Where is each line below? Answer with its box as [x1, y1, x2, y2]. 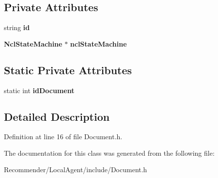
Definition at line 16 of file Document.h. [4, 131, 123, 142]
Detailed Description [4, 109, 110, 124]
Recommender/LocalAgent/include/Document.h [4, 164, 147, 174]
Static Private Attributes [4, 62, 132, 77]
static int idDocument [4, 85, 75, 95]
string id [4, 22, 30, 32]
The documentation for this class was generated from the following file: [4, 147, 215, 158]
